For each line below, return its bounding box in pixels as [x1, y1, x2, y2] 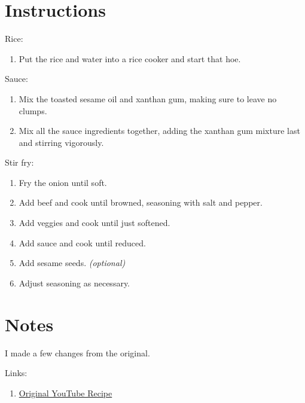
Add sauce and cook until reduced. [19, 236, 146, 249]
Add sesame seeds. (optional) [19, 257, 126, 269]
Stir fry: [5, 156, 34, 169]
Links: [5, 367, 28, 379]
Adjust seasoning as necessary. [19, 276, 130, 289]
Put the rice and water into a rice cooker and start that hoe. [19, 52, 241, 65]
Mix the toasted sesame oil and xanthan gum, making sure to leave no [19, 92, 277, 105]
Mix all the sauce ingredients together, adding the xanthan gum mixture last [19, 124, 300, 137]
